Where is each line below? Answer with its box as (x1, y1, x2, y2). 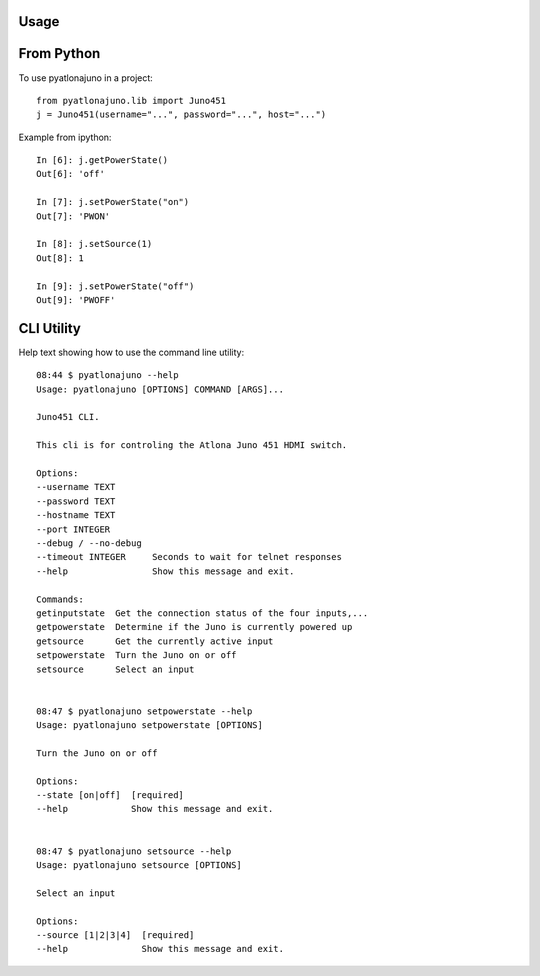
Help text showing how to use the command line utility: (18, 346, 245, 358)
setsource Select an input (36, 663, 195, 675)
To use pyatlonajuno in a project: (18, 71, 154, 84)
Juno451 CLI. (36, 411, 100, 423)
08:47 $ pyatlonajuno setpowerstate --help (36, 705, 253, 717)
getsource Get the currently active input (36, 635, 274, 647)
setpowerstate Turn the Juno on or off (36, 650, 237, 661)
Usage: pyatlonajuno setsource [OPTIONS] (36, 859, 242, 870)
